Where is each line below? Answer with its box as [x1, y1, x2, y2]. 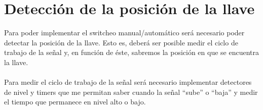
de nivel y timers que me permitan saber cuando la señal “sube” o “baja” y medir [4, 86, 258, 97]
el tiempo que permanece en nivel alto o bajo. [4, 96, 146, 107]
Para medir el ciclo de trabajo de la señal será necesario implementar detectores [4, 77, 252, 87]
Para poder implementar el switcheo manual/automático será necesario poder [4, 27, 245, 38]
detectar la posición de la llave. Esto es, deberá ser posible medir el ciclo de [4, 37, 238, 47]
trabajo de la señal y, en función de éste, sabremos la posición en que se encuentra [4, 47, 259, 58]
